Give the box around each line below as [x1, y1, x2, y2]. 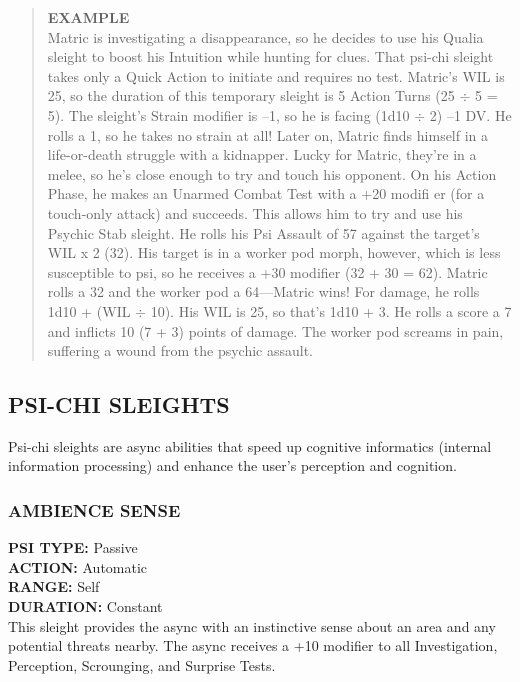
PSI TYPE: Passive [8, 537, 138, 558]
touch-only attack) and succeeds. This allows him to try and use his [47, 202, 463, 223]
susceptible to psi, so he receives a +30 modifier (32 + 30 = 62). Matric [47, 261, 488, 282]
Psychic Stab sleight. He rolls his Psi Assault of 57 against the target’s [47, 222, 480, 243]
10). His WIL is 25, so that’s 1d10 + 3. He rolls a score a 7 [150, 300, 512, 321]
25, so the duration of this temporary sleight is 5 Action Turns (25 [47, 85, 455, 106]
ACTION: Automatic [8, 556, 148, 577]
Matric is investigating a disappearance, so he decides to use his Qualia [47, 26, 484, 47]
